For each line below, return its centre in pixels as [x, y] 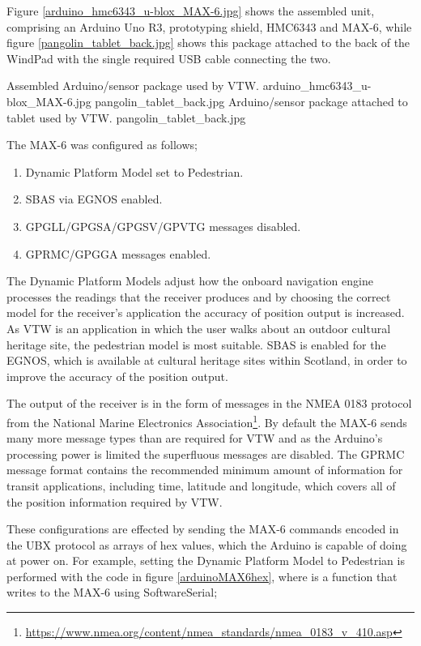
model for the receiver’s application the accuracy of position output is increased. [206, 312]
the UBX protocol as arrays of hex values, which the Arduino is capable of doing [207, 544]
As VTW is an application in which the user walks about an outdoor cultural [199, 328]
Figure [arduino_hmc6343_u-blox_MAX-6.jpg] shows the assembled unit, [191, 11]
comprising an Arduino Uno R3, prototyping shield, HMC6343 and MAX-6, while [209, 26]
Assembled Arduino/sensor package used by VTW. [133, 86]
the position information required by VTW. [115, 501]
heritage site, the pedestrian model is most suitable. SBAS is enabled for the [196, 344]
